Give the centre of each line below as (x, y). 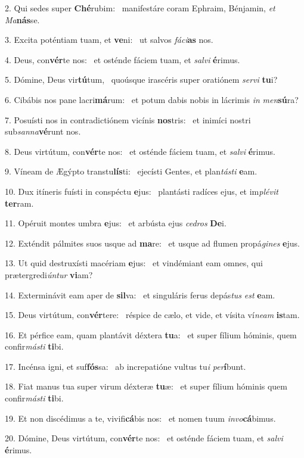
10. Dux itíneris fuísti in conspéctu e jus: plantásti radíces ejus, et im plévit (142, 191)
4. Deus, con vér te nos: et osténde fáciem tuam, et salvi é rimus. (122, 59)
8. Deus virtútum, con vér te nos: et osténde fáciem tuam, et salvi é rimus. (140, 151)
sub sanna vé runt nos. (43, 131)
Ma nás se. (22, 19)
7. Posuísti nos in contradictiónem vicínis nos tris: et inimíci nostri (128, 119)
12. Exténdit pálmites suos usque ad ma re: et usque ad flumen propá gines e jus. (152, 243)
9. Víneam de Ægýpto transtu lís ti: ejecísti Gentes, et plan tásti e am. (131, 171)
